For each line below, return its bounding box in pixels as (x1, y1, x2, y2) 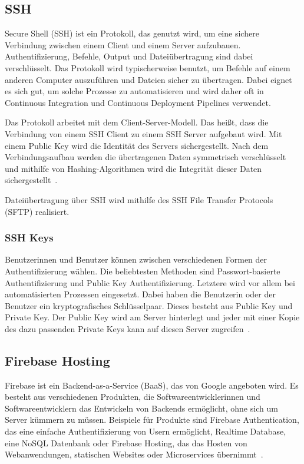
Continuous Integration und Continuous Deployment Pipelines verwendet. (5, 96, 271, 108)
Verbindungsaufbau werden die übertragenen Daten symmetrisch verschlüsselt (5, 151, 286, 163)
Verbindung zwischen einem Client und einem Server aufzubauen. (5, 38, 241, 51)
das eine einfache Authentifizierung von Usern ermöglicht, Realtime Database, (5, 425, 286, 438)
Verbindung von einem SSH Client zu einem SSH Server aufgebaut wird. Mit (5, 127, 282, 140)
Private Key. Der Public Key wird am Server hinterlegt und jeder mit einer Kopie (5, 311, 300, 323)
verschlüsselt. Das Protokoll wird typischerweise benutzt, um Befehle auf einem (5, 61, 290, 74)
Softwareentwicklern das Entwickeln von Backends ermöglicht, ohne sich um (5, 402, 278, 414)
